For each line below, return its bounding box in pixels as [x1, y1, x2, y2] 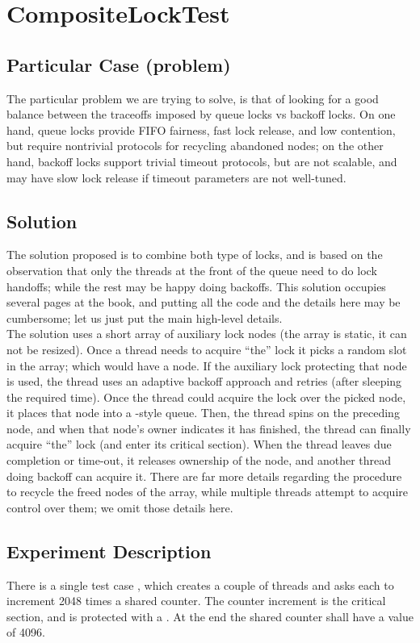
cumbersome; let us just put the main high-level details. [6, 309, 283, 326]
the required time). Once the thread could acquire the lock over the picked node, [6, 388, 406, 405]
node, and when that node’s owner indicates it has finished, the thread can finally [6, 420, 411, 436]
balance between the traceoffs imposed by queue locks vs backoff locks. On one [6, 106, 396, 123]
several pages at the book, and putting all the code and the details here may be [6, 294, 401, 311]
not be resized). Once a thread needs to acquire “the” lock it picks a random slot [6, 340, 407, 357]
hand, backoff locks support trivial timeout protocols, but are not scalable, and [6, 152, 397, 169]
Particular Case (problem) [6, 52, 231, 77]
